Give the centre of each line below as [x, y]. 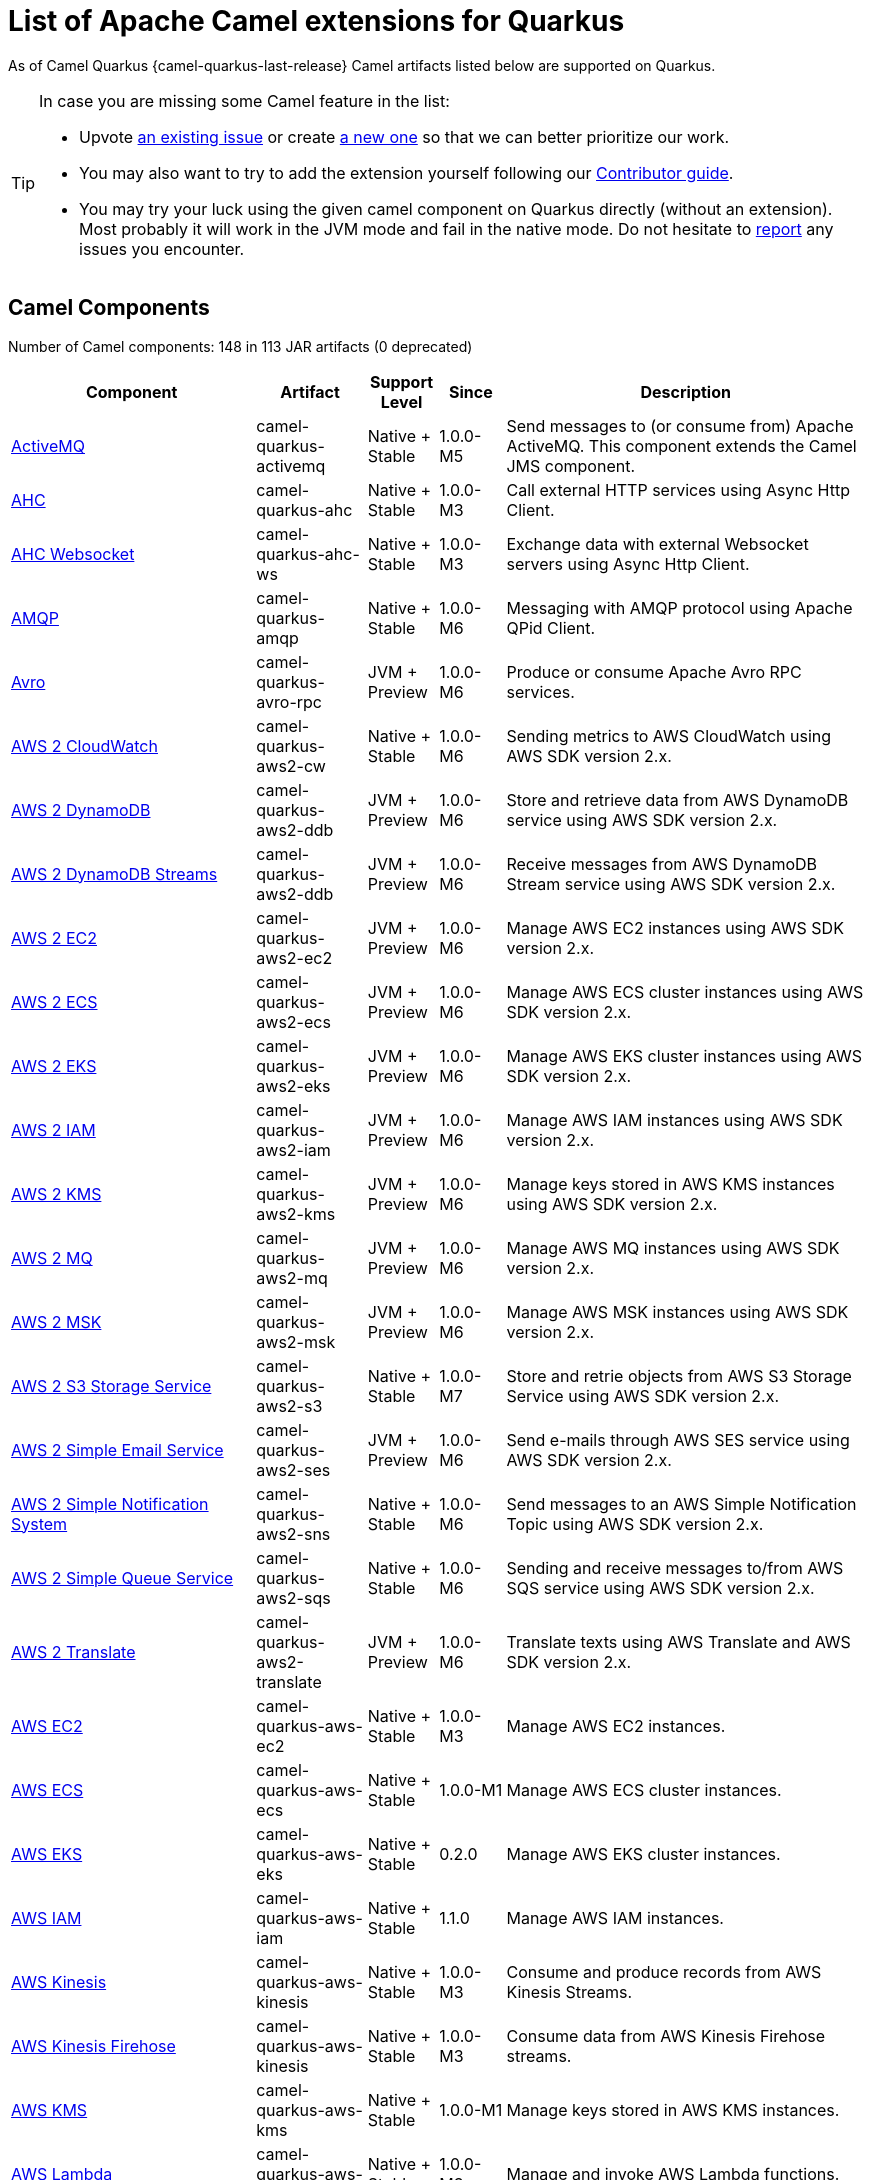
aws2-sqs [293, 1597]
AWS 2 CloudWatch [84, 745]
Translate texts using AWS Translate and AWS [678, 1641]
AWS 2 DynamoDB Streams [114, 873]
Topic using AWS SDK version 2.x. [635, 1523]
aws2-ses [293, 1469]
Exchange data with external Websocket [657, 543]
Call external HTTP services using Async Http [678, 489]
